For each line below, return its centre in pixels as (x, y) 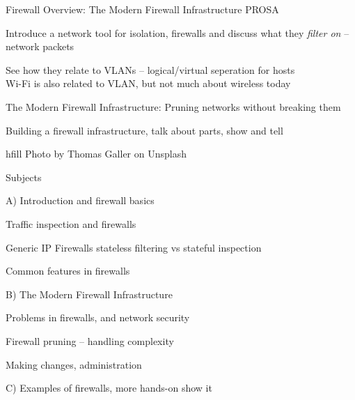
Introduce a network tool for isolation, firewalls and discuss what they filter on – (177, 32)
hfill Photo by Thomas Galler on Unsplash (96, 154)
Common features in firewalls (68, 271)
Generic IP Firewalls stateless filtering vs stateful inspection (134, 247)
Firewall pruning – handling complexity (90, 340)
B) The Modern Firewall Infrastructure (89, 294)
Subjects (24, 177)
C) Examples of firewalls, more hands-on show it (109, 388)
